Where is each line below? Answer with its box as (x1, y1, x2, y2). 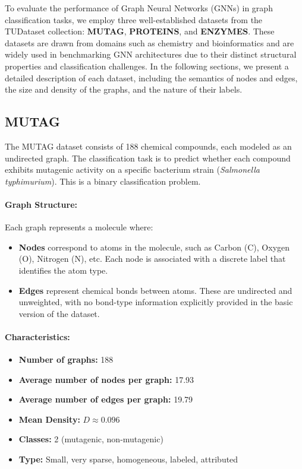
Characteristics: (5, 330, 70, 343)
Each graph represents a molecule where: (5, 221, 153, 233)
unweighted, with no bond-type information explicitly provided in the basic (18, 296, 293, 308)
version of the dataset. (18, 307, 100, 319)
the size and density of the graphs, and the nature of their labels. (5, 83, 243, 96)
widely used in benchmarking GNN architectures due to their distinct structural (5, 48, 297, 61)
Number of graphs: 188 (18, 353, 114, 366)
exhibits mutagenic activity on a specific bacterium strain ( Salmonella (5, 163, 260, 176)
